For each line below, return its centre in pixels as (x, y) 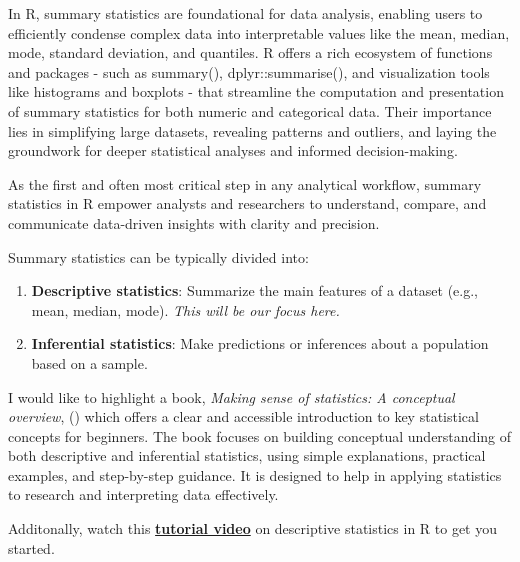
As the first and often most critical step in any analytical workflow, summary (245, 183)
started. (31, 547)
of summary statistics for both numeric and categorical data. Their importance (250, 110)
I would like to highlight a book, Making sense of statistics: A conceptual (231, 396)
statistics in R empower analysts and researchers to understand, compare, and (247, 203)
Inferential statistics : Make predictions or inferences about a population (260, 343)
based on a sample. (89, 362)
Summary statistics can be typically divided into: (158, 256)
